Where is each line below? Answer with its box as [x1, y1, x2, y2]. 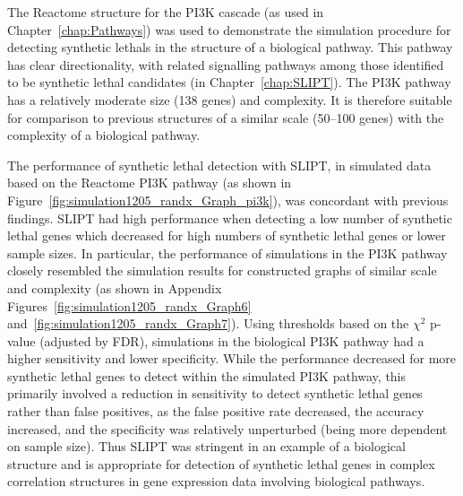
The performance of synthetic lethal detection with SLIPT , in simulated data [7, 155, 432, 174]
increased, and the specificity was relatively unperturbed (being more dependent [7, 419, 448, 438]
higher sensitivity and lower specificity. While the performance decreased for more [7, 349, 457, 368]
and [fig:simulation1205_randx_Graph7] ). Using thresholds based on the [7, 314, 409, 333]
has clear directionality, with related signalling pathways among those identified [7, 55, 444, 74]
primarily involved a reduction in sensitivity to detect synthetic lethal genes [7, 384, 423, 403]
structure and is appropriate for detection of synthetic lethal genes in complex [7, 454, 435, 473]
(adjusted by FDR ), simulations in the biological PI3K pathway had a [39, 331, 424, 350]
